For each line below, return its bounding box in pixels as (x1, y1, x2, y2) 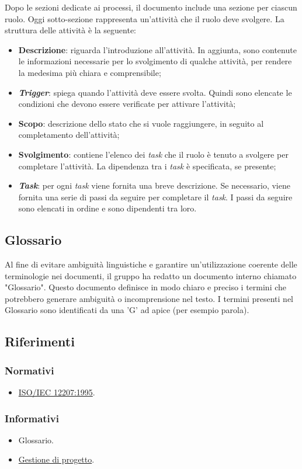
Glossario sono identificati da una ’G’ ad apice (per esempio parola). (5, 304, 249, 316)
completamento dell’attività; (18, 128, 120, 141)
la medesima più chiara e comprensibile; (18, 66, 161, 78)
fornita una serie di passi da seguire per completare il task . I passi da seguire (18, 190, 293, 203)
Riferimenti (5, 332, 75, 350)
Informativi (5, 411, 59, 425)
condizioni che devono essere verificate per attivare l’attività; (18, 98, 236, 110)
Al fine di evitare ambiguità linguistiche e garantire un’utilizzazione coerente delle (5, 258, 297, 270)
